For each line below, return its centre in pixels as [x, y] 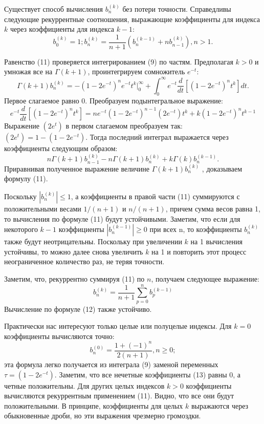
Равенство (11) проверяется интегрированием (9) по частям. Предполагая [119, 61]
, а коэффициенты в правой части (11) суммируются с [155, 196]
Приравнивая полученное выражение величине [77, 168]
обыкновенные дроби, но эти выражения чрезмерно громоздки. [103, 416]
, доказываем [222, 168]
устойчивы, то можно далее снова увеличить [74, 251]
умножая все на [28, 71]
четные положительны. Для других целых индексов [84, 385]
